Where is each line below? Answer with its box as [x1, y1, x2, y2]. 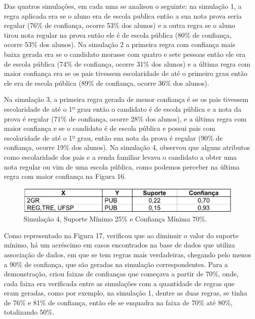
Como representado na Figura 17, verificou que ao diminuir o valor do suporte [4, 230, 239, 240]
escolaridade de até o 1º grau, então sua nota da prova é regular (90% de [4, 132, 223, 143]
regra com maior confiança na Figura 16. [4, 171, 126, 181]
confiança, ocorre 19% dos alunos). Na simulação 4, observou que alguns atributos [4, 142, 250, 152]
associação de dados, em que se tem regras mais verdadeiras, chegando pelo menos [4, 249, 251, 259]
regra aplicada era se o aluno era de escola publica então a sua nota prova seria [4, 10, 242, 21]
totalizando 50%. [4, 307, 54, 317]
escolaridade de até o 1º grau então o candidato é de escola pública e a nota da [4, 103, 241, 114]
